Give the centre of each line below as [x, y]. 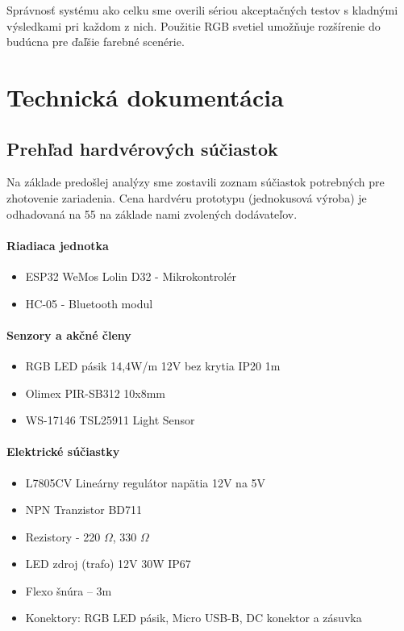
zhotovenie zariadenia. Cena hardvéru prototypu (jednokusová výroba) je [187, 197]
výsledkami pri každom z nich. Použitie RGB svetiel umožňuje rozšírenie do [194, 25]
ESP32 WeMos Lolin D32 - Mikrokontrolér [131, 276]
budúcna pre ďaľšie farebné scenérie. [96, 42]
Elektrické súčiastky [63, 451]
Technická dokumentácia [145, 96]
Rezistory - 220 [63, 536]
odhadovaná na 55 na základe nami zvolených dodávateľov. [152, 213]
